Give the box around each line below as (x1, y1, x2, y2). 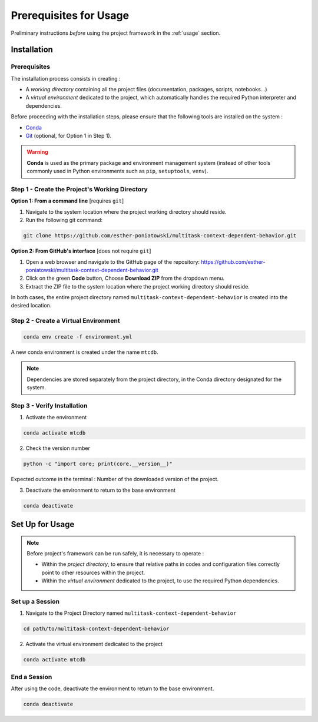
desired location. (11, 302, 52, 309)
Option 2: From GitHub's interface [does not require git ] (11, 247, 151, 254)
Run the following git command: (25, 217, 103, 224)
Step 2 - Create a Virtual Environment (11, 317, 120, 325)
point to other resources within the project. (41, 569, 145, 576)
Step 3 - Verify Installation (11, 401, 88, 409)
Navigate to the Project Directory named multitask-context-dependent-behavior (25, 610, 237, 617)
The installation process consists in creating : (11, 75, 121, 82)
